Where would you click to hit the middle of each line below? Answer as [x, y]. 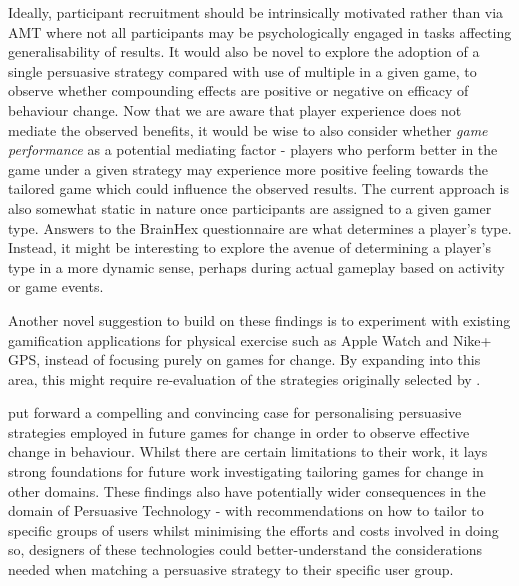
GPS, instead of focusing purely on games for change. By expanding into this [244, 359]
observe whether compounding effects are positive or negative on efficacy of [238, 90]
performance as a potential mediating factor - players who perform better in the [253, 149]
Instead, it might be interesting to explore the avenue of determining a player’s [249, 247]
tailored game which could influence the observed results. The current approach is [259, 188]
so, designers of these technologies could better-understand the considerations [245, 549]
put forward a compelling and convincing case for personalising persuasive [235, 412]
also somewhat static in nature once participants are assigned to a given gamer [250, 207]
